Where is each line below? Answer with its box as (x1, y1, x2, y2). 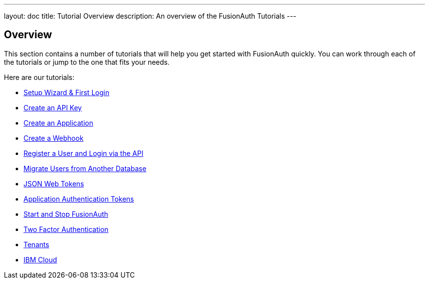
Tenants (24, 240, 49, 249)
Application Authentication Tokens (24, 194, 134, 203)
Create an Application (24, 118, 94, 127)
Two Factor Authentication (24, 225, 109, 233)
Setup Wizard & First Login (24, 88, 110, 97)
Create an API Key (24, 103, 82, 112)
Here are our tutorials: (4, 73, 74, 81)
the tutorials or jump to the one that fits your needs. (4, 57, 170, 66)
